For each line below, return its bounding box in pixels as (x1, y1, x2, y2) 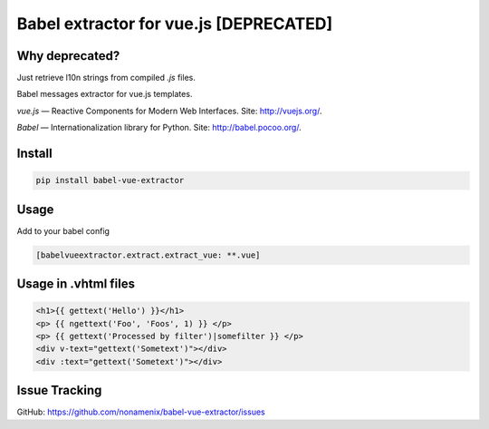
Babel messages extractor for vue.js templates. (16, 89, 193, 100)
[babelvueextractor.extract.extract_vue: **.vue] (35, 249, 261, 260)
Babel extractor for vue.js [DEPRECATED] (16, 14, 333, 34)
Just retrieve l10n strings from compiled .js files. (16, 73, 197, 83)
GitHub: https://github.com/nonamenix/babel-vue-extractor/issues (16, 406, 266, 417)
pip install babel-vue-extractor (35, 175, 185, 186)
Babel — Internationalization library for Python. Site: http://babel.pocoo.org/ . (16, 122, 302, 133)
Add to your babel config (16, 225, 110, 236)
